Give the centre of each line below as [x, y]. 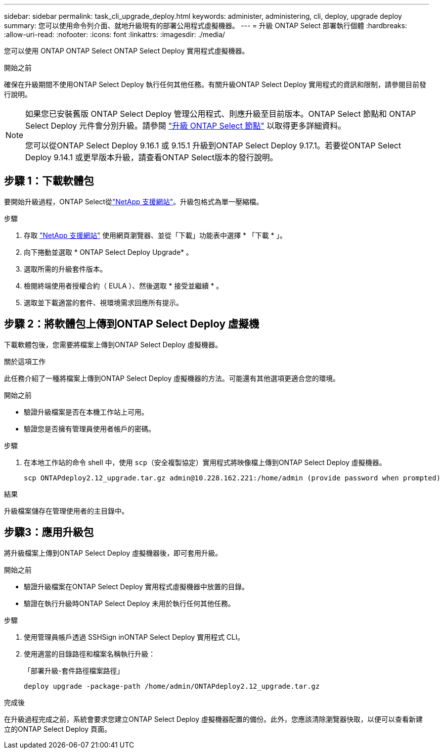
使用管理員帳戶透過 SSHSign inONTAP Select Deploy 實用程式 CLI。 [134, 637]
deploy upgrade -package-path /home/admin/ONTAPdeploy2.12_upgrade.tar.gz [172, 686]
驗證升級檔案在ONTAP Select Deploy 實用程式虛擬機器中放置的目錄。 [136, 586]
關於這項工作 [25, 361]
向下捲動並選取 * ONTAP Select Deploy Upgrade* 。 [109, 252]
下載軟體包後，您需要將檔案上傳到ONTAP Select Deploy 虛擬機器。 [113, 344]
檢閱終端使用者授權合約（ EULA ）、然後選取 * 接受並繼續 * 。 [124, 285]
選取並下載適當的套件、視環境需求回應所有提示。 [103, 302]
